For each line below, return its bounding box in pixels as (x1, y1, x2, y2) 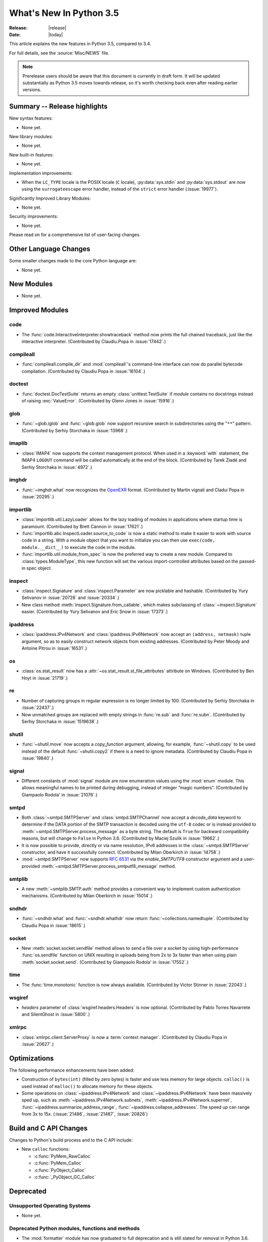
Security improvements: (9, 214, 58, 220)
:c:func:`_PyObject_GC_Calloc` (34, 1174, 96, 1180)
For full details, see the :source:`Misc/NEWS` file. (9, 50, 110, 56)
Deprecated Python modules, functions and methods (9, 1225, 140, 1232)
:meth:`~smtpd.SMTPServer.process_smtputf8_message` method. (41, 863, 176, 869)
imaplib (9, 440, 28, 447)
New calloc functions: (21, 1146, 70, 1152)
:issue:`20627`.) (21, 1041, 54, 1047)
